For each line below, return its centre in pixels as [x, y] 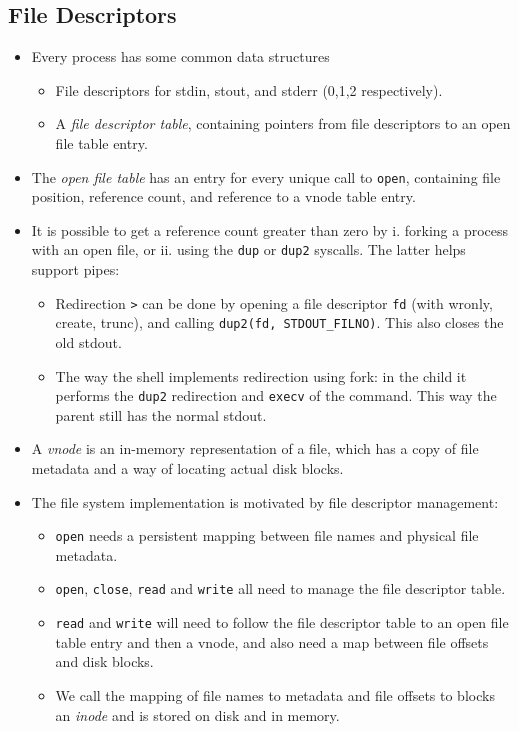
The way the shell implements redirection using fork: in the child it [261, 375]
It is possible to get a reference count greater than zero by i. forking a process [270, 229]
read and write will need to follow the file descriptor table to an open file [282, 622]
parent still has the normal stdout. [161, 414]
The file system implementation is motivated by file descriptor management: [265, 501]
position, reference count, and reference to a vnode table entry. [223, 196]
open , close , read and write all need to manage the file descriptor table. [280, 588]
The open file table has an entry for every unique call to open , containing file [266, 176]
